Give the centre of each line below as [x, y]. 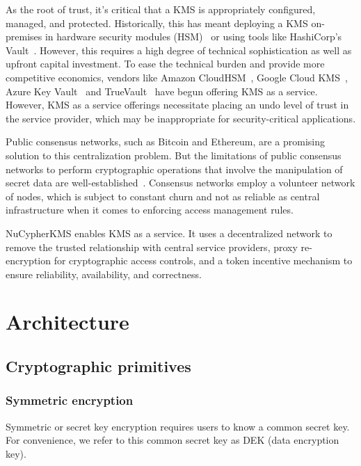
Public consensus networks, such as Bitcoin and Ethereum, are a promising [165, 142]
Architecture [67, 322]
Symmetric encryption [70, 400]
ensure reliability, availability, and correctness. [104, 274]
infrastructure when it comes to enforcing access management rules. [150, 210]
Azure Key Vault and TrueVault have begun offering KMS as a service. [162, 91]
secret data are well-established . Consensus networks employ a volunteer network [180, 183]
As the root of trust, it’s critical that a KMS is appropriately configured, [161, 9]
